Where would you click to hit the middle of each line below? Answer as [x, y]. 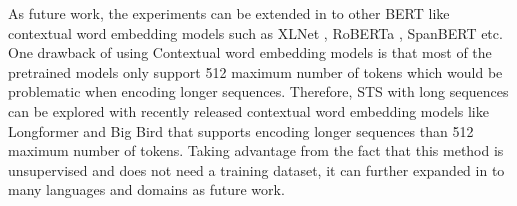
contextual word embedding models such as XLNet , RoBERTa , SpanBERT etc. [255, 32]
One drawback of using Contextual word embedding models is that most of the [250, 52]
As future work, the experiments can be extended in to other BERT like [229, 13]
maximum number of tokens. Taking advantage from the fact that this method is [256, 150]
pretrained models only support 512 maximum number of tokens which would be [255, 71]
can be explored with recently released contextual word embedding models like [248, 110]
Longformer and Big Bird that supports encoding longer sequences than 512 [241, 130]
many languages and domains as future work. [146, 189]
